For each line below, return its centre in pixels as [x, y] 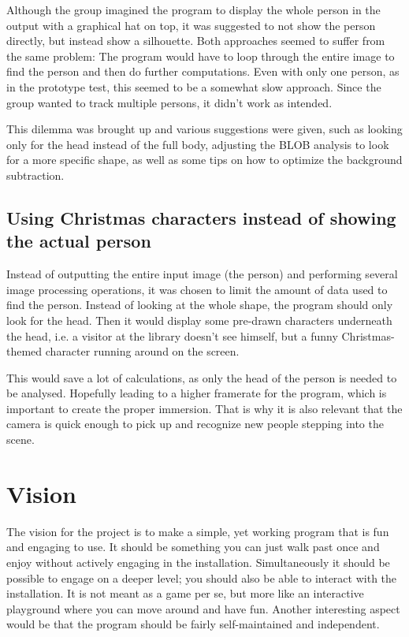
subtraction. [35, 175]
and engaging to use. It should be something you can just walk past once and [193, 547]
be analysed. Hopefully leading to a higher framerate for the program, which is [197, 393]
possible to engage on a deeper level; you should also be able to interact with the [202, 577]
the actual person [79, 241]
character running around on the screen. [142, 351]
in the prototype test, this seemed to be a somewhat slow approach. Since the [194, 86]
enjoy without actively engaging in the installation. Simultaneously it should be [198, 562]
